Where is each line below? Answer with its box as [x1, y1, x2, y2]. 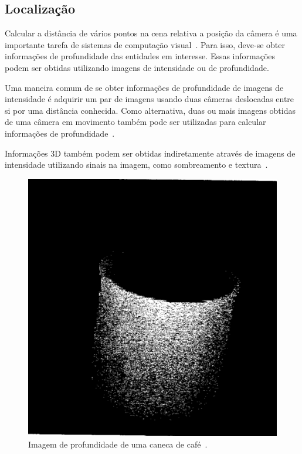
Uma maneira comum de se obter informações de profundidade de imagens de [5, 81, 284, 93]
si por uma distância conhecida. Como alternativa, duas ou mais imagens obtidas [5, 104, 296, 116]
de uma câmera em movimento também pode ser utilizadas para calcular [5, 116, 266, 128]
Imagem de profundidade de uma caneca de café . [28, 438, 208, 450]
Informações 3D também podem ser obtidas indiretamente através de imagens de [5, 147, 296, 159]
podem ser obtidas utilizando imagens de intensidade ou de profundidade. [5, 61, 269, 73]
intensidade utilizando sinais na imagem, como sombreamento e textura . [5, 158, 268, 171]
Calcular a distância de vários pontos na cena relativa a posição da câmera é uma [5, 27, 297, 39]
